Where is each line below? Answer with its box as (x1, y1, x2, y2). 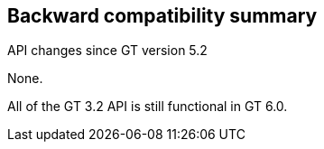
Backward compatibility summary (7, 5, 318, 27)
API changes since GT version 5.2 (7, 42, 208, 59)
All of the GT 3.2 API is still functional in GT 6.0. (7, 98, 288, 115)
